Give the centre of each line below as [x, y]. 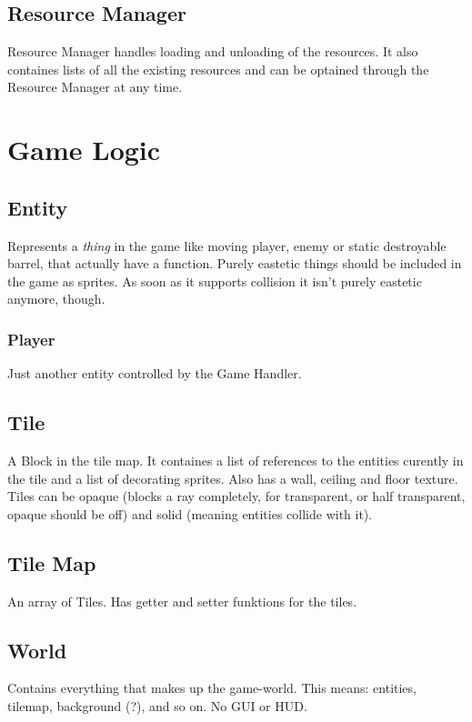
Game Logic [84, 150]
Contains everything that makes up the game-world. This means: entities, [212, 688]
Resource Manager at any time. [95, 87]
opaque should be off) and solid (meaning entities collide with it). [190, 513]
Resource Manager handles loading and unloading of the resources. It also [213, 51]
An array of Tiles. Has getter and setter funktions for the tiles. [182, 601]
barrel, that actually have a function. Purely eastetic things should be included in [235, 263]
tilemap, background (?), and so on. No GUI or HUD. [157, 705]
